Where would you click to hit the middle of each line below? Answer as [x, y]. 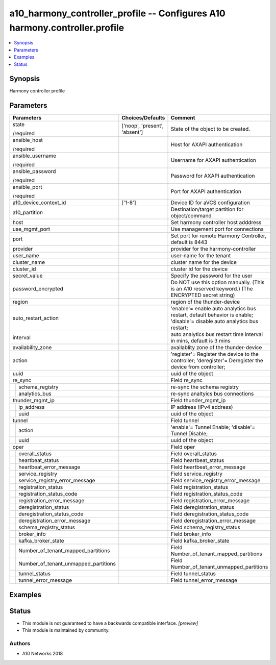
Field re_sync [186, 380]
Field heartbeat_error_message [208, 467]
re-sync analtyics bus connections [212, 394]
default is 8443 [189, 242]
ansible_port [28, 187]
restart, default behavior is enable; [212, 315]
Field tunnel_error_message [204, 580]
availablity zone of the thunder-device [216, 348]
